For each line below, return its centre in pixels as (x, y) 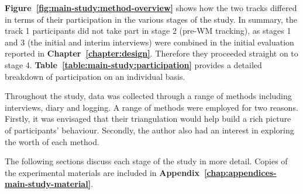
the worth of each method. (52, 141)
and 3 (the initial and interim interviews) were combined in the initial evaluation (149, 42)
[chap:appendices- (240, 172)
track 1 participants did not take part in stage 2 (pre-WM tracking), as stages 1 (148, 31)
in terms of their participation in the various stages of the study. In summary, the (151, 19)
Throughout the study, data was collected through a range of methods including (148, 96)
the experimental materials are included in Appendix (102, 172)
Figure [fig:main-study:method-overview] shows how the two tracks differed (151, 8)
